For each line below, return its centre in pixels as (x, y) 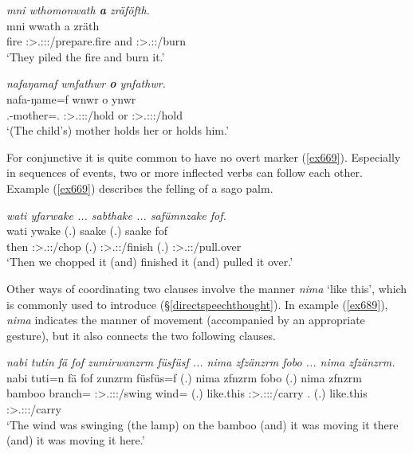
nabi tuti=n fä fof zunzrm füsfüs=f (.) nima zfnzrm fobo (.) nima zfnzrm (184, 377)
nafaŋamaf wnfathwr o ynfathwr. (86, 83)
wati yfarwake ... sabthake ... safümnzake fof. (116, 215)
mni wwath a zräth (53, 25)
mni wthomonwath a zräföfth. (78, 10)
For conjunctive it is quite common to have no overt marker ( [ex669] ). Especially (204, 157)
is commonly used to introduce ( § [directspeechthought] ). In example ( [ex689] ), (197, 304)
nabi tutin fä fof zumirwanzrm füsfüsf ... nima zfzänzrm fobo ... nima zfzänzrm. (201, 362)
